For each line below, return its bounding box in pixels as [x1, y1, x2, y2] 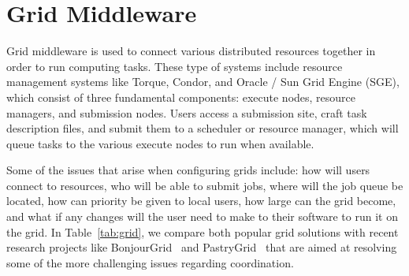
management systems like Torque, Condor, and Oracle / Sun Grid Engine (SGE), [6, 73, 400, 90]
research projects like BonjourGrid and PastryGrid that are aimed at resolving [6, 239, 397, 255]
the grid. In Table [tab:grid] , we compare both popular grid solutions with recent [6, 223, 399, 240]
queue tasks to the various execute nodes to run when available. [6, 135, 314, 151]
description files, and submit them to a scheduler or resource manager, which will [6, 120, 399, 136]
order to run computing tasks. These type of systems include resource [6, 58, 343, 74]
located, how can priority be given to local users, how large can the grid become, [6, 192, 396, 209]
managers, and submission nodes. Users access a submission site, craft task [6, 104, 367, 121]
